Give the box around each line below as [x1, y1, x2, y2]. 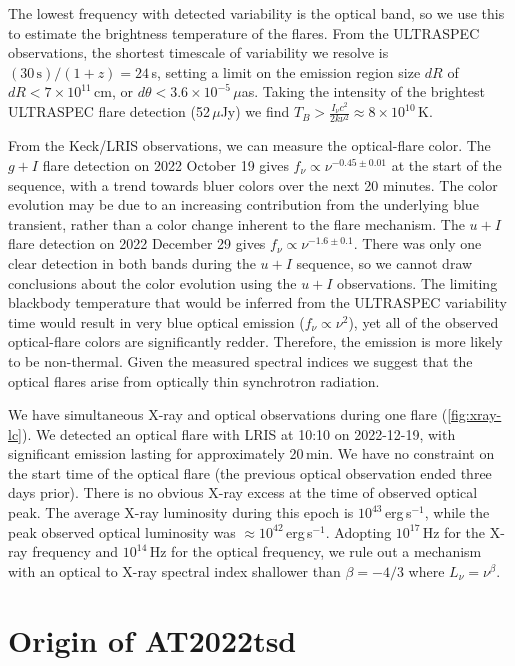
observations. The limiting [337, 272, 498, 293]
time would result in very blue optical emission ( [8, 311, 305, 332]
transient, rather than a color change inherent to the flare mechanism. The [8, 213, 465, 234]
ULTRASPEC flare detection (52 [8, 101, 210, 122]
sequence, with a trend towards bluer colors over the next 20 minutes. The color [8, 174, 498, 195]
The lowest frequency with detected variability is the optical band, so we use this [8, 3, 505, 23]
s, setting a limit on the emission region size [151, 61, 421, 82]
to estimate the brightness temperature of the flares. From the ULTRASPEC [8, 22, 480, 43]
